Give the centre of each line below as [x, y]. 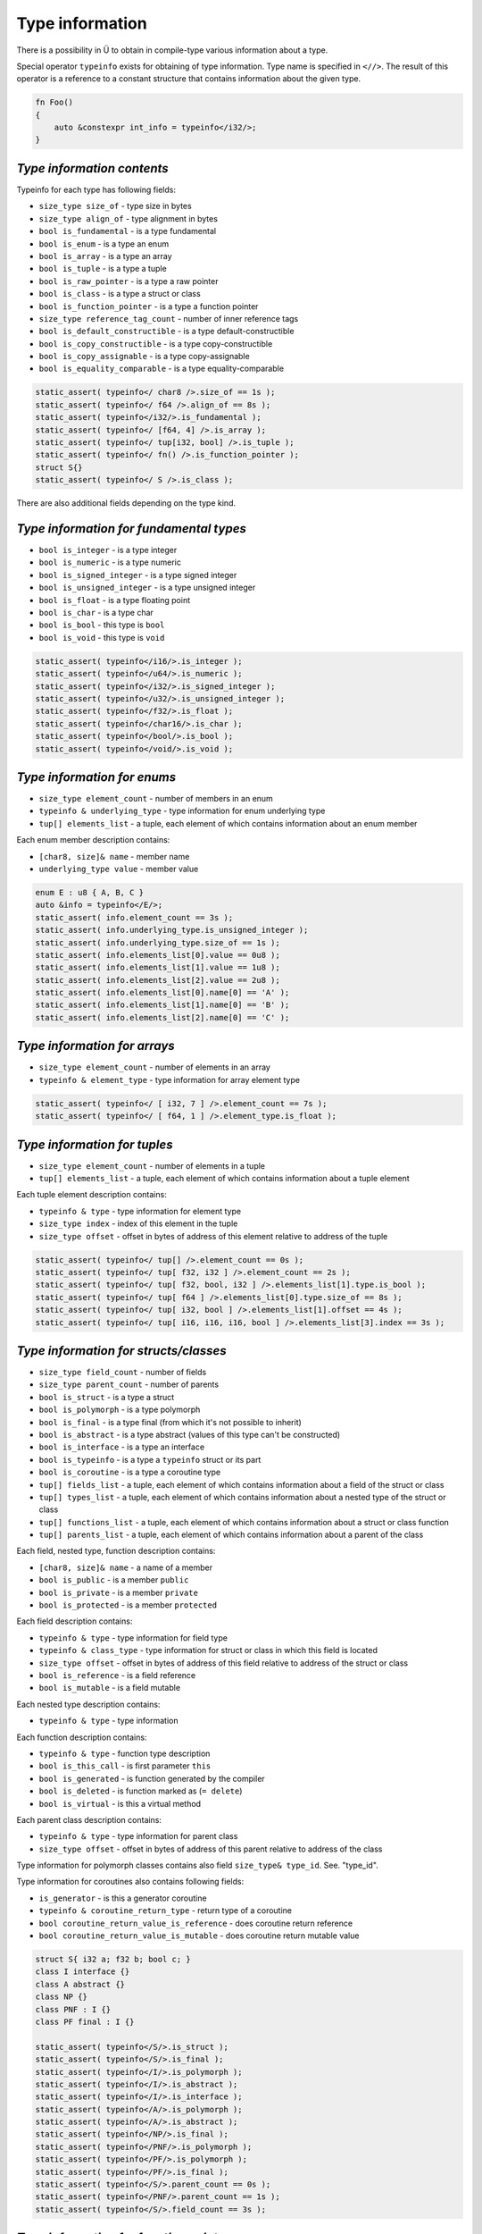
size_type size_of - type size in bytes [115, 206]
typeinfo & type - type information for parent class [138, 1836]
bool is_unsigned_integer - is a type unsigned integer [147, 588]
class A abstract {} [80, 1984]
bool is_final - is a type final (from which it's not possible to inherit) [170, 1422]
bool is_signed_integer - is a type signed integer [138, 575]
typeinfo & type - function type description [125, 1753]
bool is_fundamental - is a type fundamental [128, 231]
